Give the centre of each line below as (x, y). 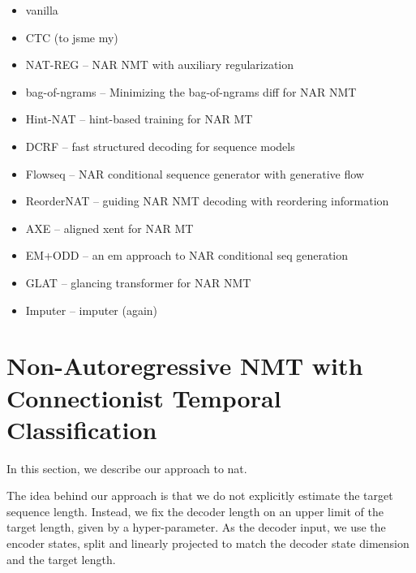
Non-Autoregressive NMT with (185, 366)
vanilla (42, 10)
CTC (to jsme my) (72, 37)
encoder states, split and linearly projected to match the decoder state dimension (208, 543)
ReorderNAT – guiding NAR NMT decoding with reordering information (207, 201)
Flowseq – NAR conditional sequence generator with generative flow (195, 173)
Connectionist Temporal (144, 397)
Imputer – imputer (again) (92, 310)
